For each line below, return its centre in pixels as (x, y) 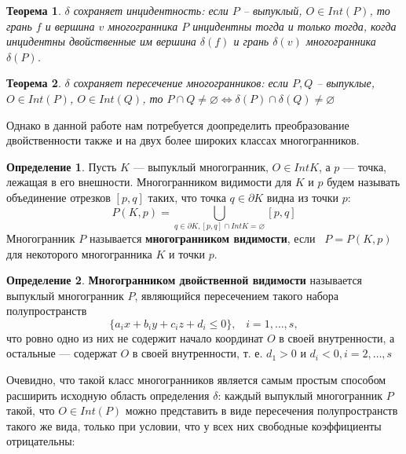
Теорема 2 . (34, 83)
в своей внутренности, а (337, 337)
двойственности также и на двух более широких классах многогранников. (183, 140)
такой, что (31, 410)
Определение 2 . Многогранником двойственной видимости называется (185, 280)
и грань (251, 41)
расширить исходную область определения (108, 395)
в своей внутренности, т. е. (198, 353)
